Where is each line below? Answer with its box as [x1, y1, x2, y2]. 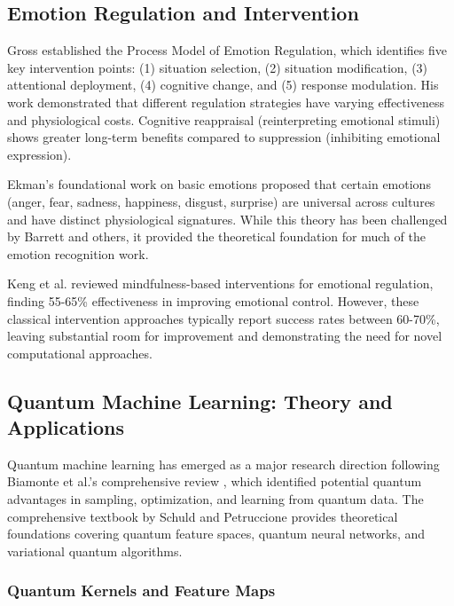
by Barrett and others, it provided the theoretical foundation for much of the [7, 227, 426, 246]
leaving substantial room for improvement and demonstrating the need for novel [7, 327, 442, 345]
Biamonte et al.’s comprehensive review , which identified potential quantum [7, 472, 422, 491]
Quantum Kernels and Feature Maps [7, 579, 276, 602]
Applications [7, 413, 125, 441]
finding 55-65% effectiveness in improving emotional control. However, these [7, 291, 419, 310]
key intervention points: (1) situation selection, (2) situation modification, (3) [7, 58, 428, 76]
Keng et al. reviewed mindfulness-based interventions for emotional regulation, [7, 274, 434, 293]
